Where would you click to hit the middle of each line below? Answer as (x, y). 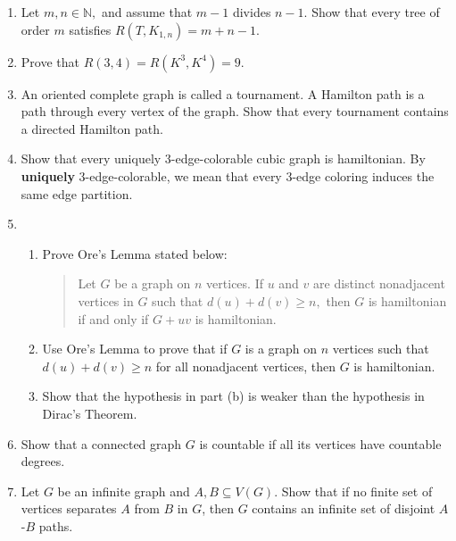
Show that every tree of (376, 12)
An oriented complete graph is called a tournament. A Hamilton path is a (223, 93)
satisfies (90, 29)
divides (252, 12)
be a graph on (153, 283)
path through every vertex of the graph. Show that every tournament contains (235, 111)
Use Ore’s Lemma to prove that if (135, 349)
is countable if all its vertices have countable (320, 443)
